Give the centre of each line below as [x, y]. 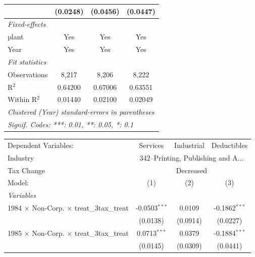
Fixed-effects [27, 24]
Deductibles [229, 145]
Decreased [192, 170]
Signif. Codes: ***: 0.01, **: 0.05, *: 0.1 [71, 124]
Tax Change [26, 170]
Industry [21, 157]
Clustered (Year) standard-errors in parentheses [81, 112]
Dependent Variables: [41, 145]
